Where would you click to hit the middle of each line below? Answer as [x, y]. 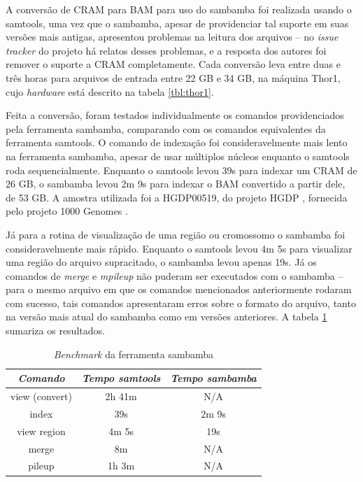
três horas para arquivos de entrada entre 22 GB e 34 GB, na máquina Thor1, [173, 77]
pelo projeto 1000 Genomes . [67, 211]
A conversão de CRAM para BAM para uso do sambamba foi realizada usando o [179, 9]
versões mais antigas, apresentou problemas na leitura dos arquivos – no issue [172, 37]
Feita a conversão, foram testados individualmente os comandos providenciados [175, 115]
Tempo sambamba [213, 378]
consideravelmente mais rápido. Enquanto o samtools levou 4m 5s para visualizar [179, 248]
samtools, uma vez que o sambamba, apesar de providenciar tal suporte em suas [177, 23]
